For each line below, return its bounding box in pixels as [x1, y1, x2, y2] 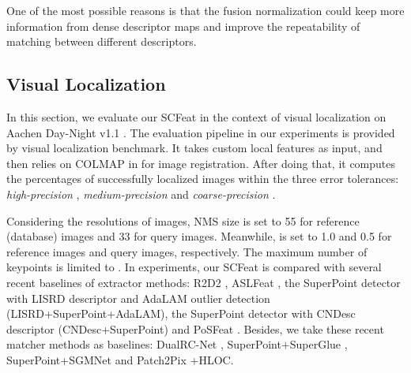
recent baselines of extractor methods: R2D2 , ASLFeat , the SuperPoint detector [6, 274, 401, 290]
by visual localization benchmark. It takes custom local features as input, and [6, 140, 383, 156]
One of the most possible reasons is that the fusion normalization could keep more [6, 2, 405, 18]
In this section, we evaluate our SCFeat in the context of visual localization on [6, 108, 386, 125]
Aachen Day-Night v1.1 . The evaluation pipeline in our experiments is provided [6, 124, 395, 140]
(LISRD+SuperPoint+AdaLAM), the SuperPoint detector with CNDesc [6, 305, 356, 322]
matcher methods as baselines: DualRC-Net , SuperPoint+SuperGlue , [6, 336, 348, 352]
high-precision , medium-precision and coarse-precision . [6, 185, 276, 202]
